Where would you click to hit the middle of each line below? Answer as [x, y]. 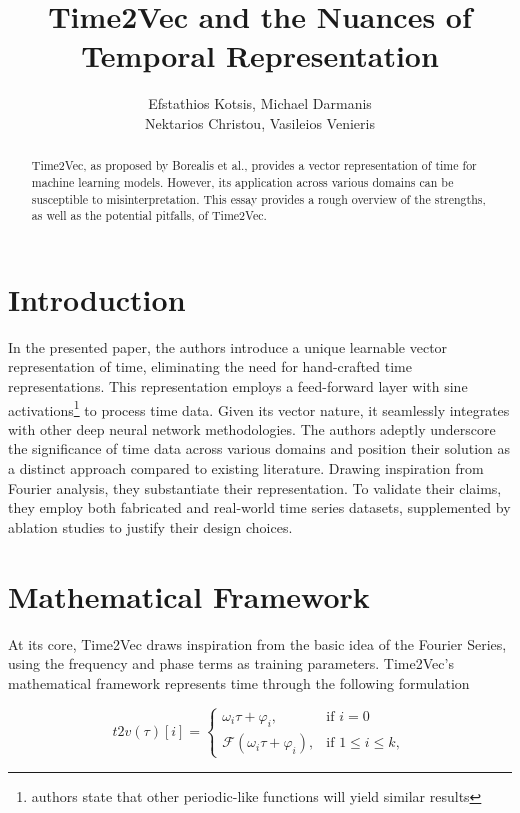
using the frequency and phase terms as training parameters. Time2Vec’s [231, 663]
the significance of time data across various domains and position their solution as [259, 448]
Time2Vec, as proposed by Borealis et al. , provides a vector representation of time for [254, 165]
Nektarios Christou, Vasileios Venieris [260, 122]
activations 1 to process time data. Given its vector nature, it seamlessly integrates [259, 408]
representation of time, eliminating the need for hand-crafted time [210, 366]
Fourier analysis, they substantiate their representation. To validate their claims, [255, 487]
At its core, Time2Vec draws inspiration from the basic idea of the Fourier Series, [257, 643]
